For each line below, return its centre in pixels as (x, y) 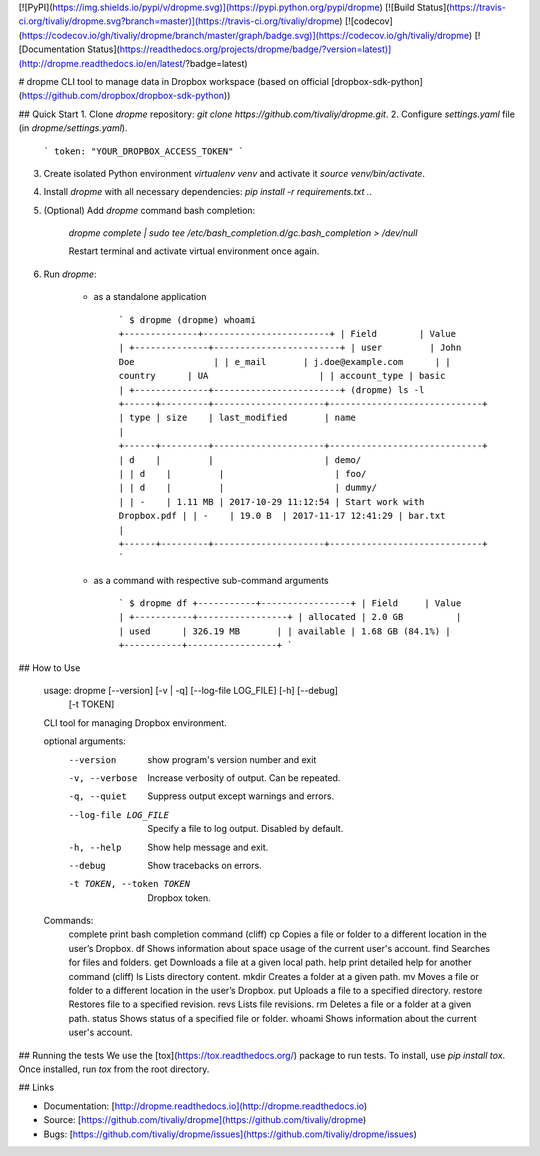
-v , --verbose (103, 778)
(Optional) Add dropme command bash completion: (149, 210)
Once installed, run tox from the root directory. (114, 1069)
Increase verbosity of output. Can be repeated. (244, 777)
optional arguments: (85, 741)
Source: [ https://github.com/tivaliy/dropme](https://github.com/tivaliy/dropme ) (205, 1120)
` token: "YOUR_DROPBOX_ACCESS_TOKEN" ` (144, 151)
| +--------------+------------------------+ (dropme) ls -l (271, 389)
